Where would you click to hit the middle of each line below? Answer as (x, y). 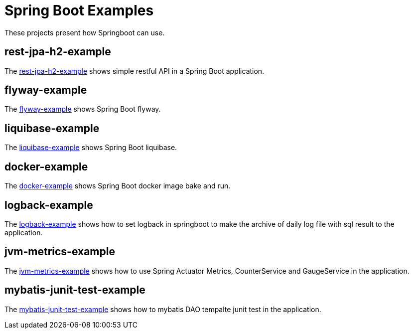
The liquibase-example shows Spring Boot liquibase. (91, 148)
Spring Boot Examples (79, 10)
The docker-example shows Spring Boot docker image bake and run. (118, 186)
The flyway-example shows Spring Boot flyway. (83, 109)
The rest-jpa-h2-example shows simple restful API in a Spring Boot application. (135, 71)
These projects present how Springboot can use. (85, 32)
